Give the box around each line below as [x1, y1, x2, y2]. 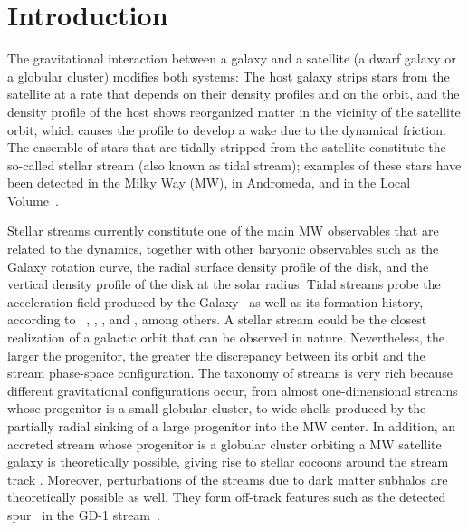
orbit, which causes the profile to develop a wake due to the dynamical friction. [7, 120, 446, 139]
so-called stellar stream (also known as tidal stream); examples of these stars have [7, 155, 462, 174]
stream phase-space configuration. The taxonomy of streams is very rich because [7, 363, 453, 382]
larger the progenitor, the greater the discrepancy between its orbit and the [7, 345, 425, 364]
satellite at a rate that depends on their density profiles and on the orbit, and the [7, 84, 460, 103]
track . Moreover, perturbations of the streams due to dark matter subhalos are [7, 469, 448, 488]
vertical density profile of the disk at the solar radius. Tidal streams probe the [7, 275, 441, 294]
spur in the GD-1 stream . [7, 505, 160, 524]
